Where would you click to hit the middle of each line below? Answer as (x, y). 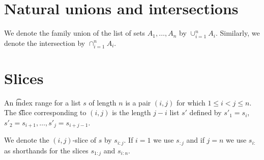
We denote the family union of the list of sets (75, 33)
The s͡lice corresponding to (45, 112)
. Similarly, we (238, 33)
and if (195, 140)
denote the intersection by (45, 43)
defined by (206, 112)
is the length (131, 112)
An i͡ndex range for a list (42, 102)
